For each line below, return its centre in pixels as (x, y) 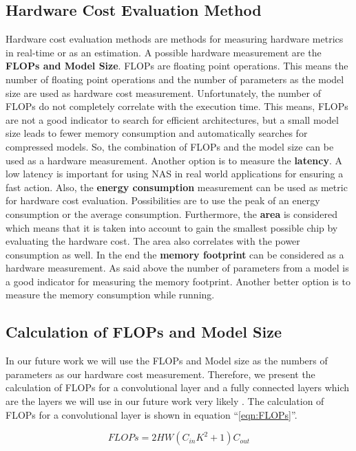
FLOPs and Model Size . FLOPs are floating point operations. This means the (177, 66)
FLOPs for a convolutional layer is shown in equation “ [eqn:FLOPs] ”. (151, 414)
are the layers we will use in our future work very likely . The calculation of (165, 401)
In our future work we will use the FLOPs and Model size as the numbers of (167, 361)
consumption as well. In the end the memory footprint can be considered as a (175, 254)
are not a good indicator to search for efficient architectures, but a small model (172, 119)
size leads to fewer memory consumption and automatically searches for (157, 133)
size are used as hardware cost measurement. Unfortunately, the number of (163, 92)
